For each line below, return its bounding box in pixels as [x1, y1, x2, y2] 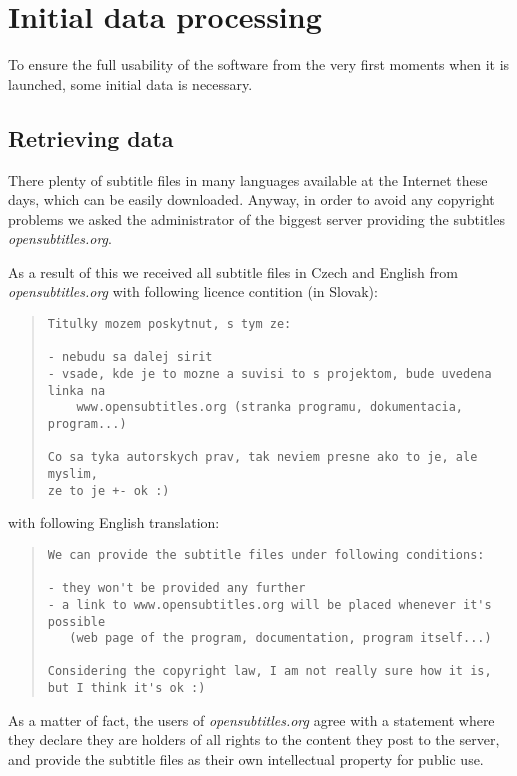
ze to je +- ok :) [47, 483, 170, 498]
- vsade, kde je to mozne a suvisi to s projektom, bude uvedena [47, 367, 492, 382]
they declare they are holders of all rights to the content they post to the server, [8, 729, 500, 750]
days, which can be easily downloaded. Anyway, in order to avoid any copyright [8, 189, 495, 210]
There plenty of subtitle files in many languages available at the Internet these [8, 169, 488, 190]
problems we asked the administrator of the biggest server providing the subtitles [8, 208, 505, 229]
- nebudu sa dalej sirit [47, 350, 213, 365]
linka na [47, 383, 106, 398]
